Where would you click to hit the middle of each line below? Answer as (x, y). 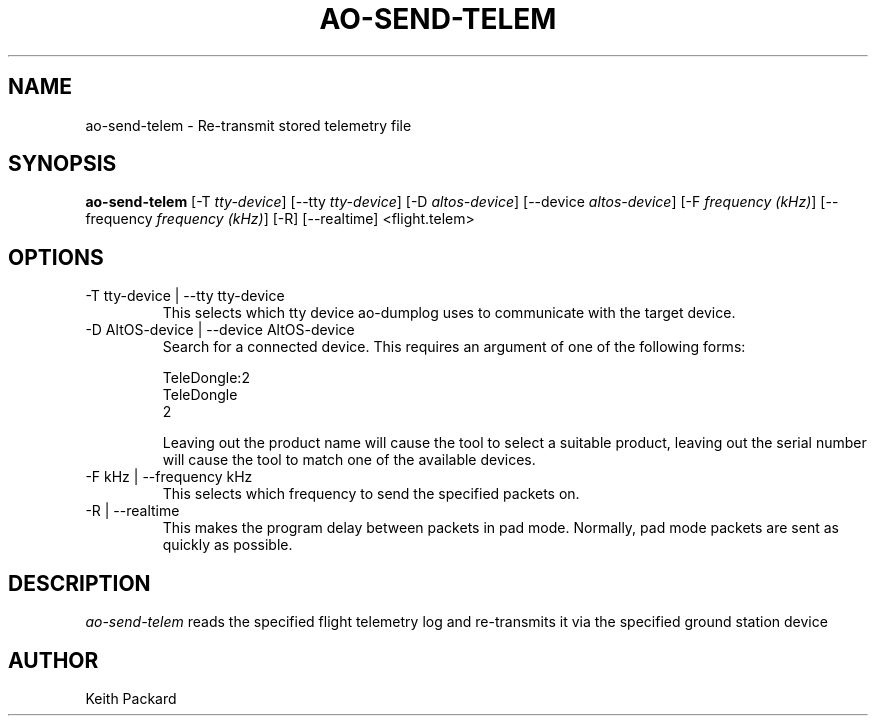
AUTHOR (53, 660)
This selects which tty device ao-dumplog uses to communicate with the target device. (449, 313)
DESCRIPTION (79, 583)
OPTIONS (56, 257)
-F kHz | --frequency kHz (169, 477)
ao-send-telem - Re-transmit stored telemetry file (248, 125)
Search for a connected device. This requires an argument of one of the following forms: (454, 347)
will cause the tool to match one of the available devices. (349, 460)
